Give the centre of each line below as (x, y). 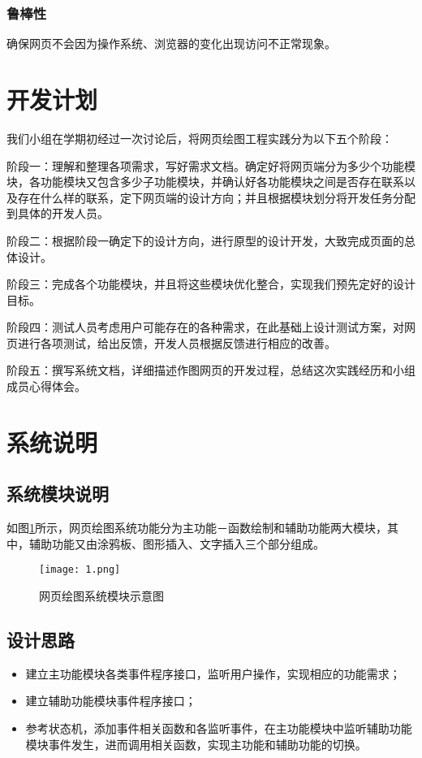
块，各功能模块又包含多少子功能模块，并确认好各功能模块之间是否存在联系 (205, 182)
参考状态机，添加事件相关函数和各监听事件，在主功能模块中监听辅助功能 (219, 728)
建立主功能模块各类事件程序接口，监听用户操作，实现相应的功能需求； (213, 673)
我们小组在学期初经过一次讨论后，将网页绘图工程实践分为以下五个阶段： (200, 138)
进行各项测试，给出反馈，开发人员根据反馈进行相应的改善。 (177, 342)
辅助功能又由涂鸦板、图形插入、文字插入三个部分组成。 (177, 543)
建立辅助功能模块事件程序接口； (111, 701)
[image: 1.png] (80, 570)
